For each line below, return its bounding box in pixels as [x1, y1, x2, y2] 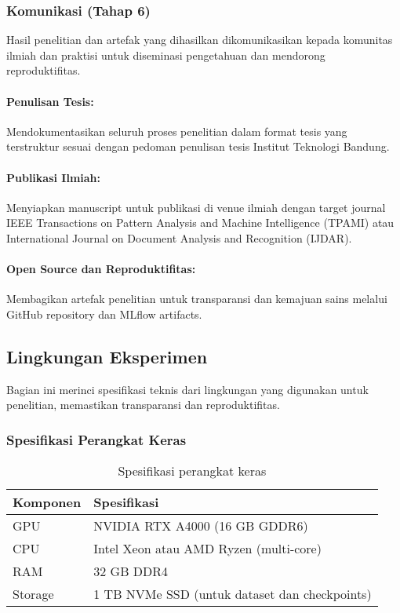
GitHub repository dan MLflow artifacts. [6, 305, 202, 322]
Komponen [13, 493, 82, 512]
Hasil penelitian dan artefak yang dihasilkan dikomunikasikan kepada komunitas [6, 31, 393, 48]
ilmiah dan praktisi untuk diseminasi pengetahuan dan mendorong [6, 46, 325, 63]
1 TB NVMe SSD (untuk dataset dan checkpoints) [93, 585, 372, 604]
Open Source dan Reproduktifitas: [6, 261, 196, 277]
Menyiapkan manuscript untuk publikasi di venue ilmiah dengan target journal [6, 199, 386, 215]
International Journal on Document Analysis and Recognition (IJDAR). [6, 229, 352, 246]
